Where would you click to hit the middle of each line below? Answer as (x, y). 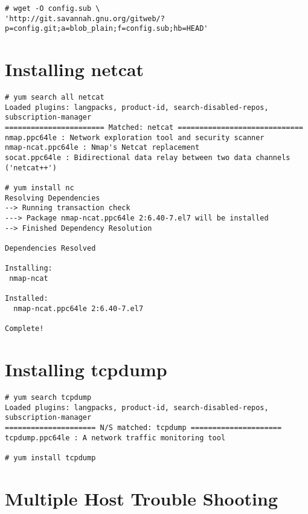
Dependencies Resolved (50, 248)
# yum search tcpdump (48, 397)
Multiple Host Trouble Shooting (142, 498)
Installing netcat (75, 69)
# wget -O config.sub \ (53, 8)
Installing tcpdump (86, 369)
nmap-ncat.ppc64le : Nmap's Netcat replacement (102, 148)
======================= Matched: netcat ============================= (154, 128)
